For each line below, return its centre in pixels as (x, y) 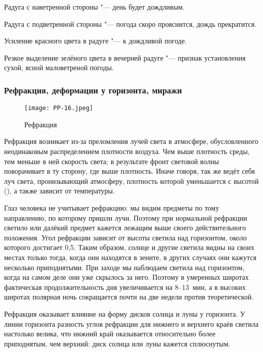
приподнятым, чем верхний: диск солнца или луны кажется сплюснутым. (117, 343)
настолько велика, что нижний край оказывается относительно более (110, 334)
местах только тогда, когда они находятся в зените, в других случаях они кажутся (130, 257)
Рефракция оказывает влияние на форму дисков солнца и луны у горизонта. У (125, 313)
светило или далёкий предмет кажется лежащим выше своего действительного (125, 228)
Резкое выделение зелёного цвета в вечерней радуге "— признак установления (125, 57)
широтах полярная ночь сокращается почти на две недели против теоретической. (129, 297)
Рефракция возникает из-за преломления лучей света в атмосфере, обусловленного (131, 141)
